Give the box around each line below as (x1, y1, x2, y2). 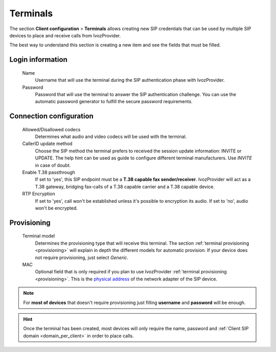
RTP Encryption (22, 191, 56, 197)
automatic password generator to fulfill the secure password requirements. (35, 99, 193, 105)
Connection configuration (9, 112, 94, 121)
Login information (9, 55, 67, 64)
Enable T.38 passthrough (22, 169, 75, 176)
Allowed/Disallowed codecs (22, 126, 81, 132)
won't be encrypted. (35, 205, 78, 211)
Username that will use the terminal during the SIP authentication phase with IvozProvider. (35, 77, 225, 83)
